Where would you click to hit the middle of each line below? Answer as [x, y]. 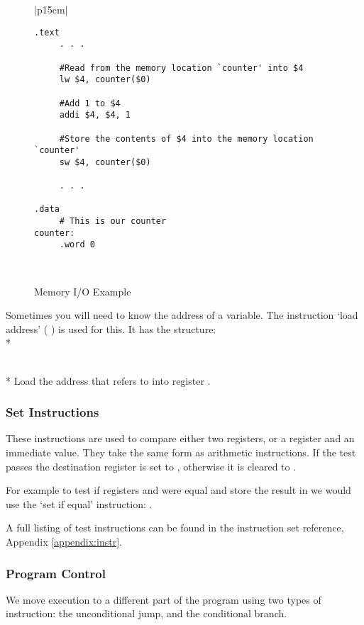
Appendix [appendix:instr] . [64, 541]
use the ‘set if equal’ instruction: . [79, 503]
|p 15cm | [51, 9]
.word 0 [77, 245]
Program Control [56, 573]
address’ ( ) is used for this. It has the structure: [111, 328]
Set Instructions [53, 412]
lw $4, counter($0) [105, 80]
